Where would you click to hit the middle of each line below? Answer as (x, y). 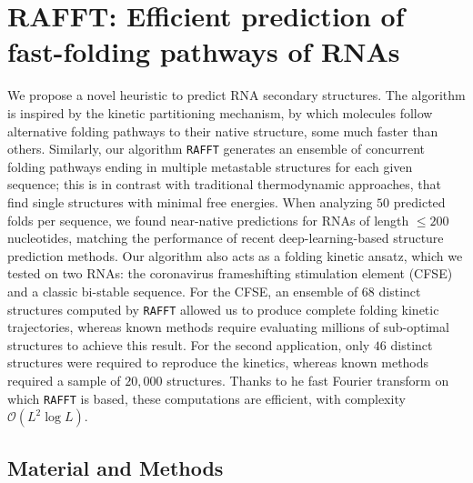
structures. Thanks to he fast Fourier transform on (308, 380)
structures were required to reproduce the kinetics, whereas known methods (218, 362)
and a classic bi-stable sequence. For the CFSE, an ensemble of (183, 291)
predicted (419, 201)
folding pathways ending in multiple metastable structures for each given (210, 166)
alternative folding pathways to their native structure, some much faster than (223, 131)
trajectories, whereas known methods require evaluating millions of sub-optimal (228, 327)
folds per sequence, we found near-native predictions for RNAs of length (208, 220)
